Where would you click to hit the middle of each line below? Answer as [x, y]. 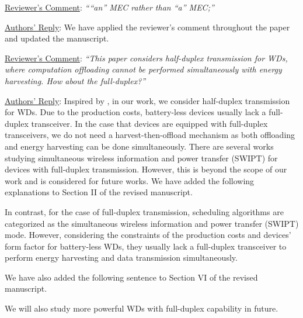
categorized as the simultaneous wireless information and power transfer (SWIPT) [152, 223]
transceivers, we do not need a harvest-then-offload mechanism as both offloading [150, 135]
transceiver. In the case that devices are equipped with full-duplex [149, 123]
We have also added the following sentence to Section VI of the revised [131, 277]
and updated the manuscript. [57, 38]
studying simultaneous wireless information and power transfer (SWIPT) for [141, 158]
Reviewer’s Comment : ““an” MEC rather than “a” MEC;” [109, 7]
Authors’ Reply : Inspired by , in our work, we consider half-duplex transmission [147, 100]
